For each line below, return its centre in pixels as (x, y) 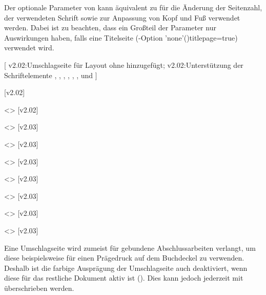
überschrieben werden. (39, 288)
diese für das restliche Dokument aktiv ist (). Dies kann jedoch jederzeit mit (124, 278)
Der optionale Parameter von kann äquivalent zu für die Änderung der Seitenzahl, (133, 7)
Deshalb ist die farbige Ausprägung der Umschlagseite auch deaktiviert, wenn (126, 268)
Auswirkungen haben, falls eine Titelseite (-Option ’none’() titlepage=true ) (121, 37)
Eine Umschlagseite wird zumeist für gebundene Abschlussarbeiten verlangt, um (130, 247)
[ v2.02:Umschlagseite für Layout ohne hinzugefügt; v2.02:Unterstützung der (124, 64)
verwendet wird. (29, 48)
